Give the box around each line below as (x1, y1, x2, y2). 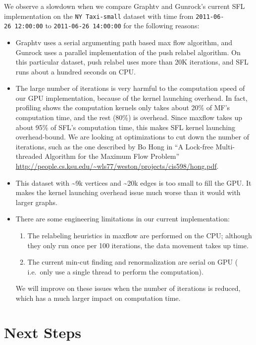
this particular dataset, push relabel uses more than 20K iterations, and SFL (15, 57, 249, 67)
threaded (15, 151, 43, 161)
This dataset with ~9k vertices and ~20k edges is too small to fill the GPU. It (15, 177, 252, 188)
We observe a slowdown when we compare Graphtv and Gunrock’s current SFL (4, 1, 245, 11)
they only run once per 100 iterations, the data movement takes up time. (27, 240, 249, 250)
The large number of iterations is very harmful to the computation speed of (15, 83, 245, 93)
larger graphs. (15, 197, 58, 207)
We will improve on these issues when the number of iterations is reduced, (15, 283, 241, 293)
